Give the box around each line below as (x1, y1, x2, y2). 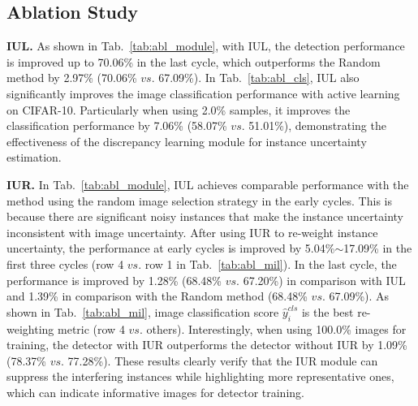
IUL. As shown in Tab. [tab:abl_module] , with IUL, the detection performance (6, 37, 405, 54)
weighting (6, 320, 54, 337)
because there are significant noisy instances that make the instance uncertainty (6, 208, 403, 225)
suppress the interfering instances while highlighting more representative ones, (6, 368, 394, 385)
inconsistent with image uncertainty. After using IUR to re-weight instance (6, 223, 378, 240)
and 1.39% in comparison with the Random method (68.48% (6, 287, 308, 304)
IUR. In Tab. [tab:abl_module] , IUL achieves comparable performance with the (6, 175, 409, 192)
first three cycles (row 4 (6, 255, 124, 272)
